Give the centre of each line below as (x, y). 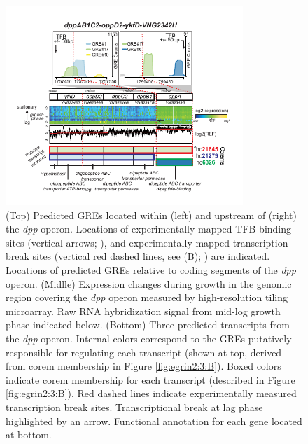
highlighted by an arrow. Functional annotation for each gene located (154, 421)
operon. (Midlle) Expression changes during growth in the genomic (149, 283)
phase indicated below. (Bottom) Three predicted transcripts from (148, 325)
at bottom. (29, 435)
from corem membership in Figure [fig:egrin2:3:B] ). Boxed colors (143, 366)
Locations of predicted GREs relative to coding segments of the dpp (151, 269)
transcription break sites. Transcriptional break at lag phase (134, 407)
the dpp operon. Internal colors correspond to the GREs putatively (149, 338)
